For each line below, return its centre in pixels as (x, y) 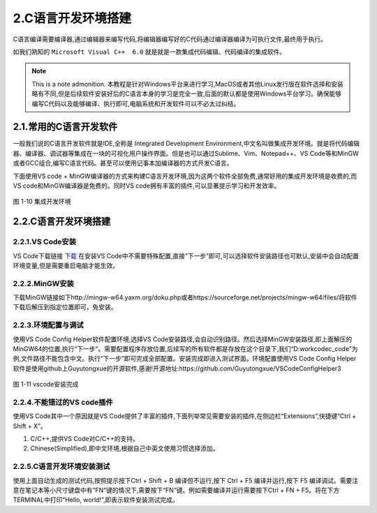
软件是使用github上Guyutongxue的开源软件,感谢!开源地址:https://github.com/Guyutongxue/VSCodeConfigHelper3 (177, 368)
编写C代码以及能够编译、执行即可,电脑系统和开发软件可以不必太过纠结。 (136, 103)
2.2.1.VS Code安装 (45, 242)
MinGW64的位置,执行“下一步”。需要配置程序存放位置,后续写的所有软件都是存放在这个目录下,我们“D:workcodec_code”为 (185, 348)
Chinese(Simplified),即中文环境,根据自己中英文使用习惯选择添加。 (125, 448)
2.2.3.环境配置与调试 (48, 325)
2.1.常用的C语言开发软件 (65, 127)
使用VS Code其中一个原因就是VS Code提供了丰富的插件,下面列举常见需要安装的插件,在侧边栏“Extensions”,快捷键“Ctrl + (185, 416)
